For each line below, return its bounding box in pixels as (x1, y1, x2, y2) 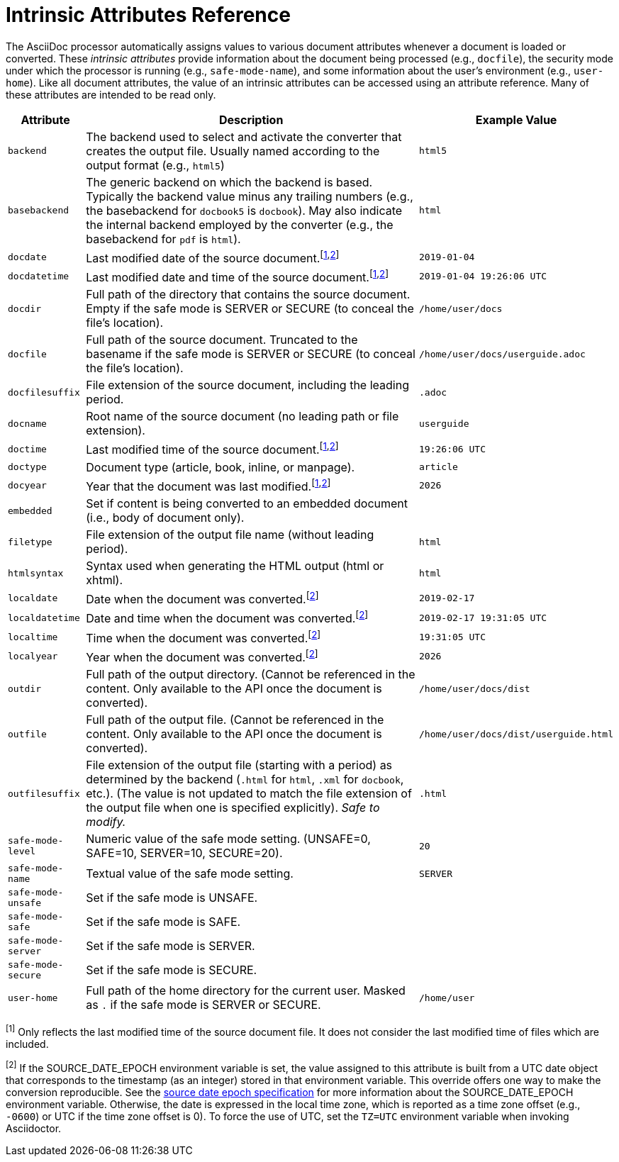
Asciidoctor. (6, 1122, 62, 1134)
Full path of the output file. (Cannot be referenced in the (86, 713, 384, 727)
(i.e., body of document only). (86, 510, 245, 525)
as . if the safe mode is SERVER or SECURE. (86, 998, 321, 1012)
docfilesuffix (8, 386, 80, 398)
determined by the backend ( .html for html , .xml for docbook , (86, 772, 404, 787)
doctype (8, 462, 47, 473)
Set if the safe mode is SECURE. (86, 963, 257, 978)
